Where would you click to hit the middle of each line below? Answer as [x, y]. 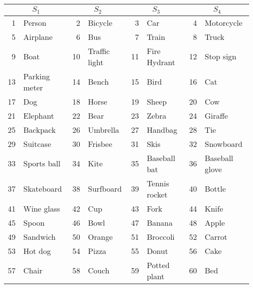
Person [35, 22]
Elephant [39, 115]
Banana [160, 222]
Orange [100, 236]
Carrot [216, 236]
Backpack [40, 129]
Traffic [99, 51]
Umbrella [103, 129]
